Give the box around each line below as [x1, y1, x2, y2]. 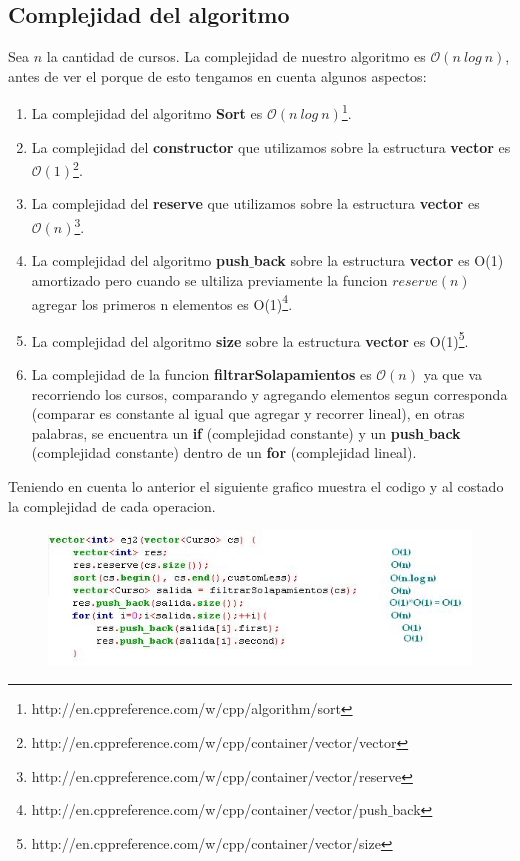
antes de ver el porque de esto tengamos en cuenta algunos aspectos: [8, 65, 427, 86]
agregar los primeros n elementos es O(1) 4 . [31, 290, 293, 314]
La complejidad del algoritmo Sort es [31, 103, 263, 124]
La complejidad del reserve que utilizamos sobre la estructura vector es [31, 193, 480, 214]
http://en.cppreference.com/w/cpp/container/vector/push [31, 799, 388, 820]
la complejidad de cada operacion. [8, 495, 216, 516]
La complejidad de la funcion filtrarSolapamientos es [31, 364, 372, 385]
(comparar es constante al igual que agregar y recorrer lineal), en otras [31, 403, 465, 424]
